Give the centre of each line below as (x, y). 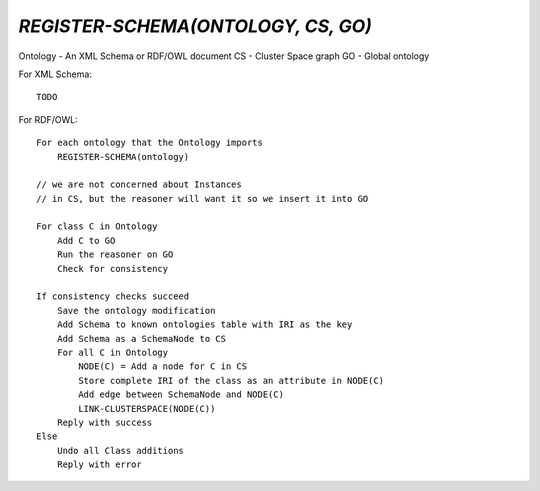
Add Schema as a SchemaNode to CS (141, 338)
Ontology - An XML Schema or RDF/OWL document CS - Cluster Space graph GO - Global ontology (224, 56)
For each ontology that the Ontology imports (150, 143)
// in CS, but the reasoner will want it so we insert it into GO (202, 198)
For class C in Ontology (97, 226)
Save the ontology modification (136, 310)
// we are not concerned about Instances (139, 184)
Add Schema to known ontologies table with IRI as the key (204, 324)
